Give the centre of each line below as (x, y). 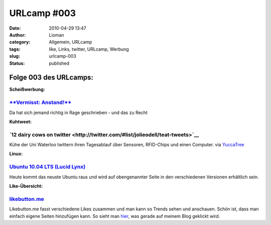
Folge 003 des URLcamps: (51, 78)
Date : (15, 28)
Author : (18, 35)
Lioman (57, 35)
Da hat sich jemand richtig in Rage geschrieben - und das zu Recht (78, 113)
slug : (15, 56)
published (59, 63)
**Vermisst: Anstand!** (40, 102)
